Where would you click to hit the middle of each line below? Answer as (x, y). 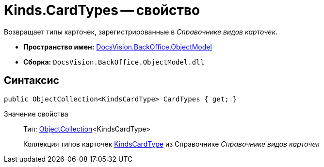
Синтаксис (32, 81)
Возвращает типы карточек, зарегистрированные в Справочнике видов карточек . (141, 32)
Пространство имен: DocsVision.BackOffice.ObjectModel (118, 47)
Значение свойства (36, 114)
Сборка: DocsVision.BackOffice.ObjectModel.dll (114, 62)
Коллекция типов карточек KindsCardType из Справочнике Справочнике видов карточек (172, 144)
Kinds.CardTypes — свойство (102, 10)
